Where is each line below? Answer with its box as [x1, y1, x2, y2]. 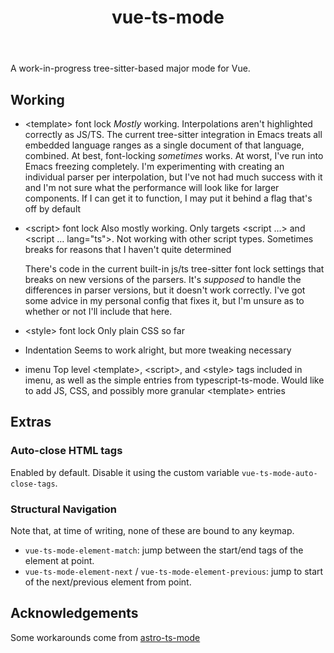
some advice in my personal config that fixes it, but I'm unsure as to [24, 295, 305, 306]
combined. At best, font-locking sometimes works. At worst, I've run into [24, 150, 324, 161]
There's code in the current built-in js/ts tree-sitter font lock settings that [24, 263, 325, 275]
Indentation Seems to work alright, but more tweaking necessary [24, 344, 292, 356]
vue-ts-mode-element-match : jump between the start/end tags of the [24, 544, 304, 556]
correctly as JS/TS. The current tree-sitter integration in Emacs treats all [24, 129, 323, 140]
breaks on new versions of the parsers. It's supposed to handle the [24, 274, 302, 285]
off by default [24, 203, 82, 215]
